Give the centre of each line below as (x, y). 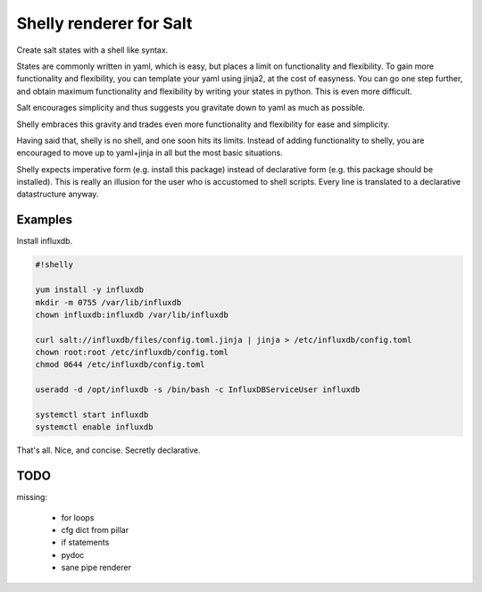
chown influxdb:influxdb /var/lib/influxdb (132, 314)
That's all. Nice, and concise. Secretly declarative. (108, 450)
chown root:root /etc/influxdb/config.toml (132, 352)
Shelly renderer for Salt (104, 23)
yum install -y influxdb (90, 290)
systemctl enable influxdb (94, 427)
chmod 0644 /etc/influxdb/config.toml (120, 365)
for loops (78, 517)
